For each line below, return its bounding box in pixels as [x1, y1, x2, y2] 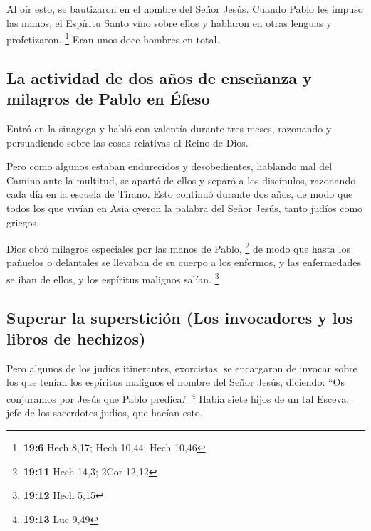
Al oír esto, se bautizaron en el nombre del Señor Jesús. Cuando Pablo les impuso [6, 1, 363, 16]
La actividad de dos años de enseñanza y [6, 66, 312, 88]
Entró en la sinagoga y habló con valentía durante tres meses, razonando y [6, 121, 332, 136]
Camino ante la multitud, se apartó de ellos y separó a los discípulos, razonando [6, 172, 356, 187]
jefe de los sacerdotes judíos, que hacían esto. [6, 405, 203, 420]
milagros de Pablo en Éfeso [6, 88, 210, 110]
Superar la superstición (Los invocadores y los [6, 306, 353, 328]
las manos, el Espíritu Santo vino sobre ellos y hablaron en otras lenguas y [6, 15, 332, 30]
